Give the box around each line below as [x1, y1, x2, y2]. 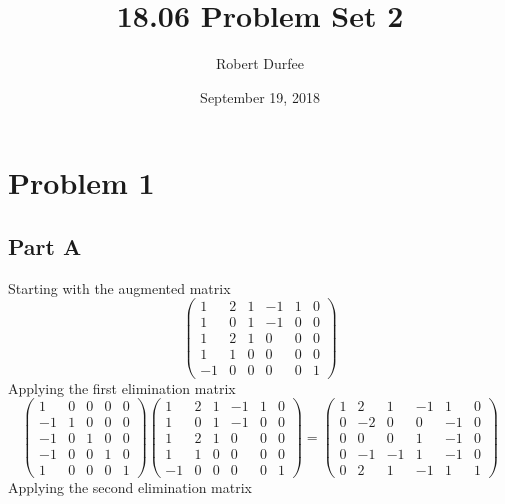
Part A [8, 230, 82, 261]
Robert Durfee [216, 53, 304, 74]
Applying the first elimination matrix [8, 377, 236, 398]
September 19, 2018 [200, 86, 320, 107]
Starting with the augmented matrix [8, 277, 231, 298]
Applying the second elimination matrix [8, 477, 252, 498]
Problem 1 [8, 162, 155, 203]
